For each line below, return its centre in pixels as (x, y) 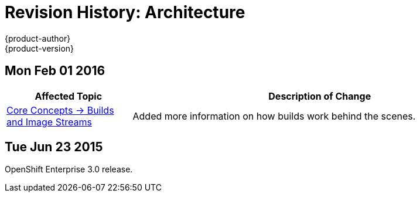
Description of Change (320, 96)
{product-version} (40, 48)
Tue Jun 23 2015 (54, 147)
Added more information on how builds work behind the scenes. (274, 116)
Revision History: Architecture (125, 12)
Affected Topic (69, 96)
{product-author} (38, 38)
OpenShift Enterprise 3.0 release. (69, 169)
